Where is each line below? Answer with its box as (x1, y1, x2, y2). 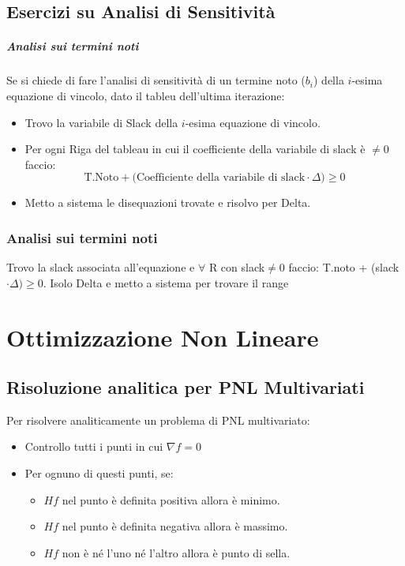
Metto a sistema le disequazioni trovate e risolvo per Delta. (24, 194, 311, 211)
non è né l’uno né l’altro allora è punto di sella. (62, 544, 291, 560)
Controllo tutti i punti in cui (24, 438, 163, 455)
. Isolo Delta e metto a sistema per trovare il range (43, 274, 289, 290)
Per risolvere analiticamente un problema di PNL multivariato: (6, 411, 310, 428)
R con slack (208, 259, 265, 276)
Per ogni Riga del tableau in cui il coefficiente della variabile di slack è (24, 141, 366, 157)
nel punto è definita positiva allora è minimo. (62, 491, 280, 508)
